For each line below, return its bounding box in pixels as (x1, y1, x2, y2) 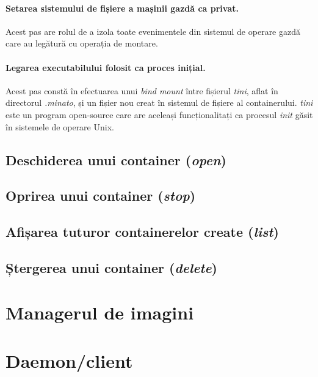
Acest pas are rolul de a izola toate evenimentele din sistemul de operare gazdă (5, 24, 300, 37)
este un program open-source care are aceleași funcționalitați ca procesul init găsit (5, 108, 313, 121)
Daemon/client (5, 348, 133, 373)
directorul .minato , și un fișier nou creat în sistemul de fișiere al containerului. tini (5, 96, 313, 109)
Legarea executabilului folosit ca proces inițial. (5, 61, 206, 73)
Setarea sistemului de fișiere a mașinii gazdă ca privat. (5, 1, 239, 14)
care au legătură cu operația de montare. (5, 37, 158, 50)
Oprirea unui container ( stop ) (5, 186, 196, 205)
